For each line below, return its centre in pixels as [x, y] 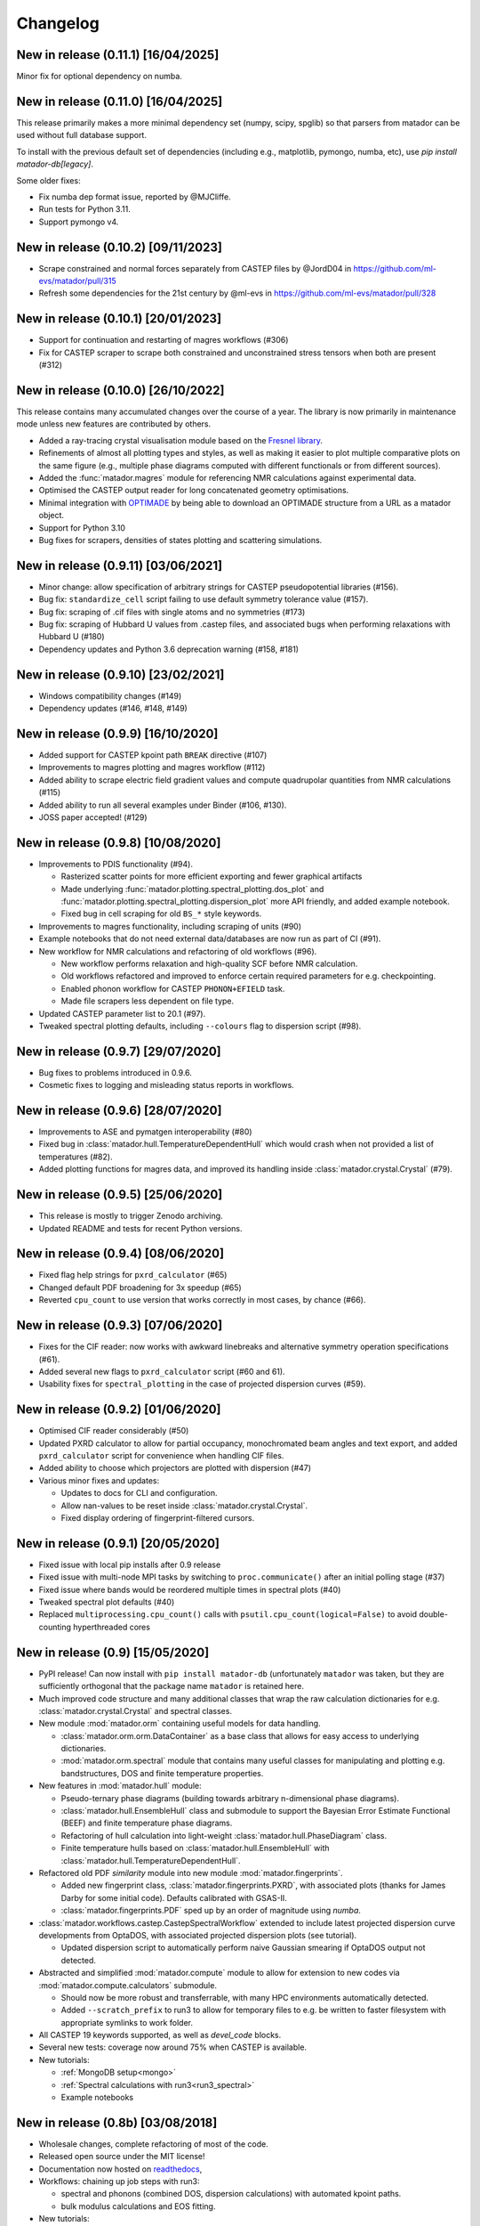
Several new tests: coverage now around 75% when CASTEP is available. [172, 2047]
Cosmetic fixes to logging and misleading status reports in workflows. [167, 1085]
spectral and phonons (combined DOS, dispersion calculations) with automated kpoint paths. [231, 2194]
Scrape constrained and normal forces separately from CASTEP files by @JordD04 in [195, 268]
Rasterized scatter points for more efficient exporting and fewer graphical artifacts [212, 876]
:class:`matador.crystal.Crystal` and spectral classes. [136, 1710]
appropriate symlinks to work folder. [127, 2022]
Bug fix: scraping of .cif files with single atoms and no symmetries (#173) [172, 612]
